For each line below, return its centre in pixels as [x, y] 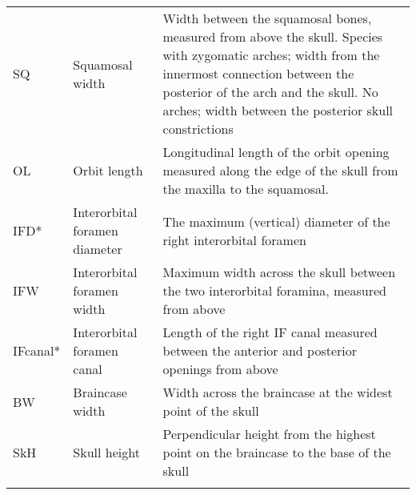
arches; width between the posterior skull [278, 110]
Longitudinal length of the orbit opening [276, 152]
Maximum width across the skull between [279, 272]
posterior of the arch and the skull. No [270, 92]
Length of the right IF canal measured [270, 332]
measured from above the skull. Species [273, 36]
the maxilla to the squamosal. [246, 189]
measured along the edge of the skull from [280, 170]
